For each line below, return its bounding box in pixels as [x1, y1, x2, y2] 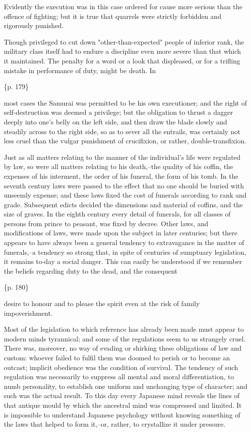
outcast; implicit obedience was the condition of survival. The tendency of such [4, 362, 238, 372]
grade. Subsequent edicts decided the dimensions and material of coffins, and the [4, 199, 243, 209]
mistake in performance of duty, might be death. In [4, 65, 156, 75]
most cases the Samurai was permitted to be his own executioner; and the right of [4, 97, 247, 108]
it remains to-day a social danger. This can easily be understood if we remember [4, 256, 242, 266]
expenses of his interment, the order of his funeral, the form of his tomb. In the [4, 170, 238, 181]
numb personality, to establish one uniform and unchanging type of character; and [4, 381, 248, 391]
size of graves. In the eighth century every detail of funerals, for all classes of [4, 209, 231, 219]
